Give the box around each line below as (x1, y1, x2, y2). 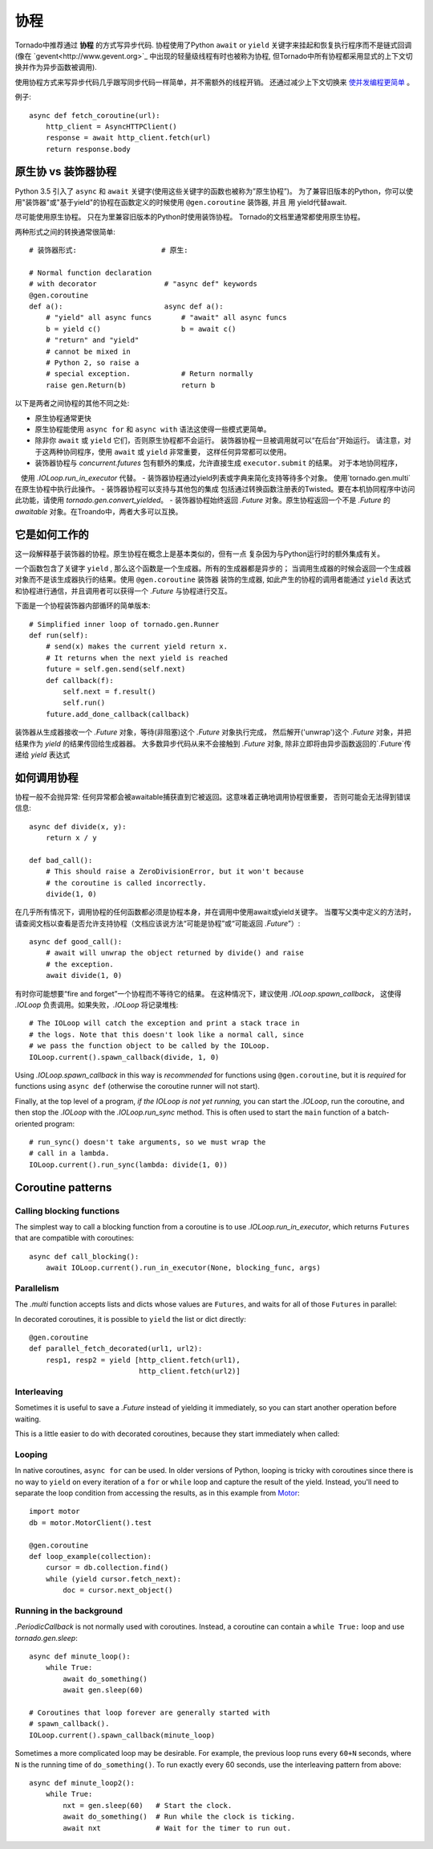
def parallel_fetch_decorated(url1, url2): (29, 1344, 203, 1353)
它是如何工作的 (14, 527, 89, 542)
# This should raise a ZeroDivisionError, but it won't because (45, 867, 304, 876)
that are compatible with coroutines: (14, 1233, 135, 1243)
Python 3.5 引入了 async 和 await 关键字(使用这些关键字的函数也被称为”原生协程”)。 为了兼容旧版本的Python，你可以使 (14, 186, 413, 196)
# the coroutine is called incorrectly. (45, 878, 208, 887)
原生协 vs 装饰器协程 (14, 165, 117, 178)
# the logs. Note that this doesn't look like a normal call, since (29, 1029, 304, 1039)
